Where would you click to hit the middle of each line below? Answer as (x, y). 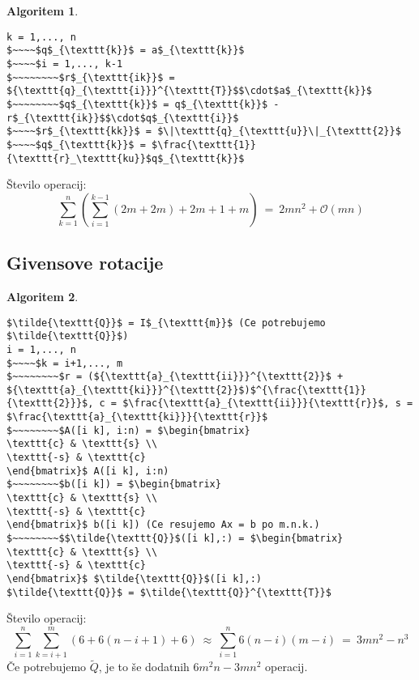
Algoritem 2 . (43, 296)
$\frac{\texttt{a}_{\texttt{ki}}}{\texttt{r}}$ (137, 417)
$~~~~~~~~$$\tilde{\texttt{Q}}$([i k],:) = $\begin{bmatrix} (175, 539)
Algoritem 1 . (43, 11)
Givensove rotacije (85, 263)
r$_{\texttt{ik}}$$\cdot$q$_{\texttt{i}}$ (123, 118)
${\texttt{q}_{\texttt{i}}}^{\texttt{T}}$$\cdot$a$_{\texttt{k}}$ (190, 91)
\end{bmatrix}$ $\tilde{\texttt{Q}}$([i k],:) (134, 579)
